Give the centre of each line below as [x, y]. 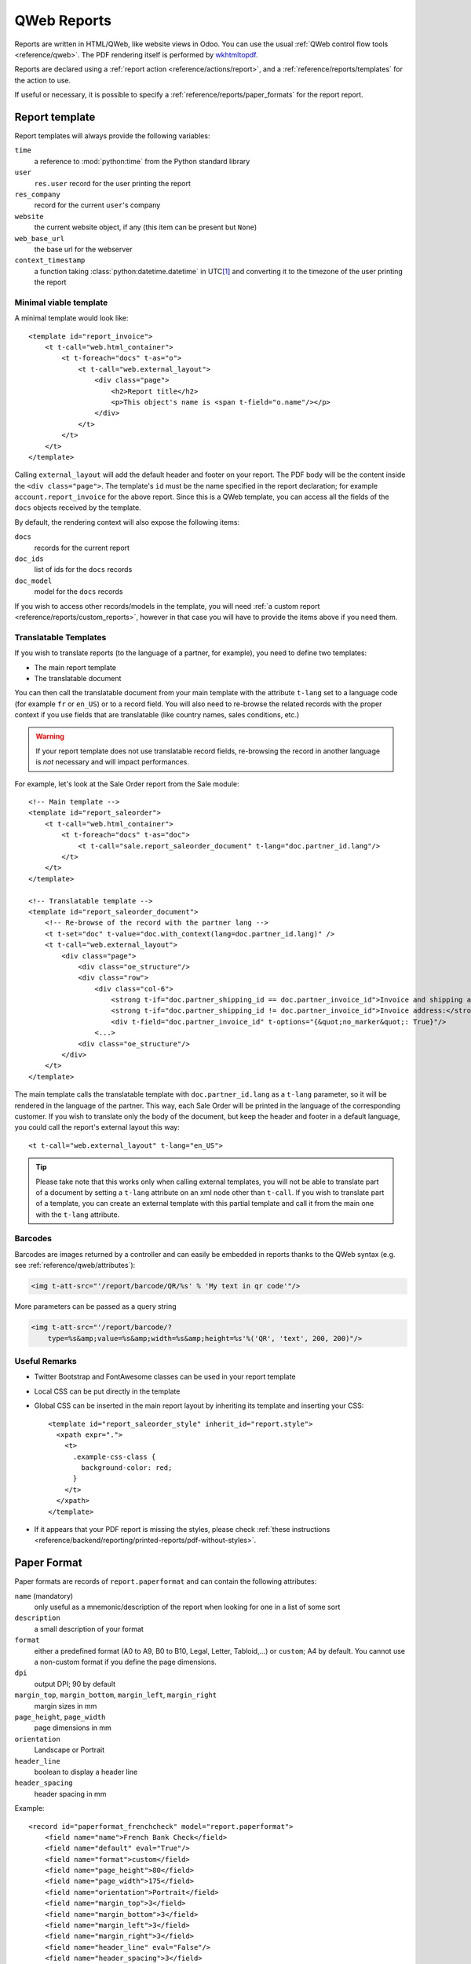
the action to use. [43, 80]
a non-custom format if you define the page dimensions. [126, 1662]
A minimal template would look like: [71, 318]
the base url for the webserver [83, 249]
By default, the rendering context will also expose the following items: [127, 522]
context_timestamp [50, 260]
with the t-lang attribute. [78, 1215]
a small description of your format [89, 1629]
